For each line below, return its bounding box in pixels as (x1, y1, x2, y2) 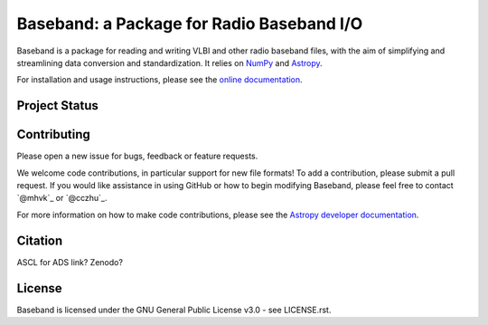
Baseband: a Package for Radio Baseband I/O (16, 14, 363, 33)
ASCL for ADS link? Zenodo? (16, 256, 124, 267)
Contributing (16, 127, 90, 142)
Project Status (16, 98, 99, 113)
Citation (16, 233, 63, 248)
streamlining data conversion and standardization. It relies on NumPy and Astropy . (16, 57, 323, 68)
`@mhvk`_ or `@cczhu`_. (16, 193, 108, 204)
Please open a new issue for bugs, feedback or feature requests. (16, 150, 258, 162)
